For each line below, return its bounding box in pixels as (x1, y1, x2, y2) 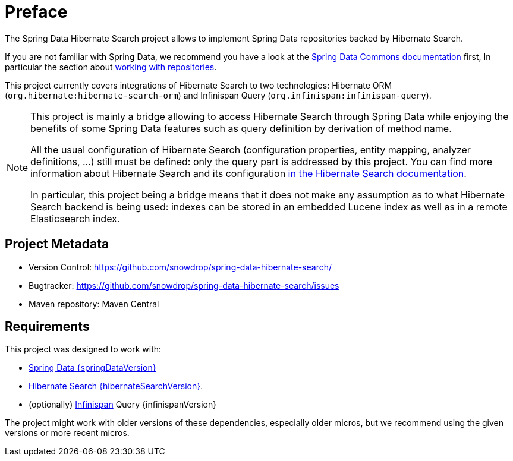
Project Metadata (5, 236, 109, 252)
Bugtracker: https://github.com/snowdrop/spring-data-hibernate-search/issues (29, 280, 339, 291)
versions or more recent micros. (5, 428, 130, 438)
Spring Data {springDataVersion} (29, 362, 156, 373)
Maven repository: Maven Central (29, 298, 159, 309)
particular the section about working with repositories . (5, 61, 217, 72)
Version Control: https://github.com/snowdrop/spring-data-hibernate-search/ (29, 261, 332, 272)
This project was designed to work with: (5, 344, 162, 355)
